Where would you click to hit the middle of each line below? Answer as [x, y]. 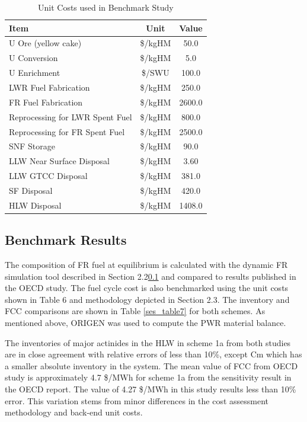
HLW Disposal [35, 205]
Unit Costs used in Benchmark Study [105, 7]
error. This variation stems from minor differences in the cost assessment [137, 400]
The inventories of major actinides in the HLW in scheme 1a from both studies [148, 342]
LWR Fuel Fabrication [49, 87]
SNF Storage [32, 146]
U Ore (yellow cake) [45, 43]
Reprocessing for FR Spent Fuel [67, 131]
